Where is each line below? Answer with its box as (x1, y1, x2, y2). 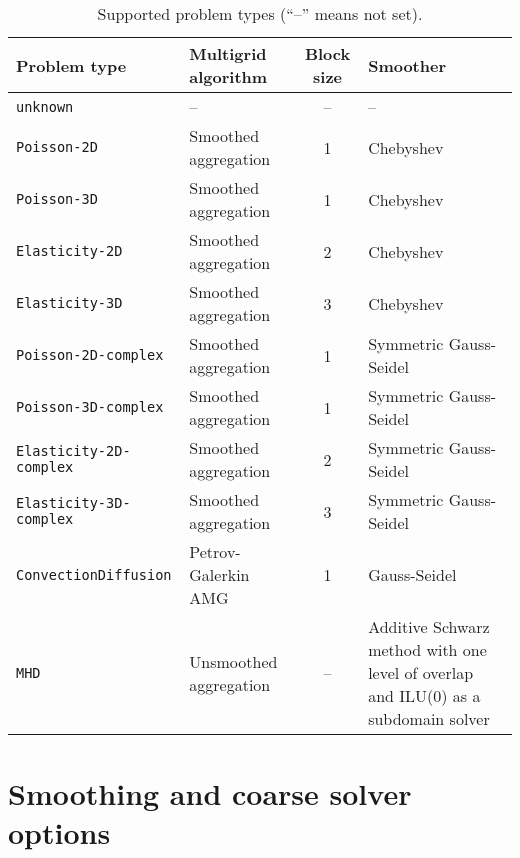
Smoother (368, 53, 447, 77)
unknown (16, 98, 74, 115)
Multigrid (189, 42, 267, 65)
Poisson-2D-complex (16, 347, 164, 363)
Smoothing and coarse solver (8, 773, 412, 814)
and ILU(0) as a (368, 684, 481, 707)
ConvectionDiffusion (16, 566, 172, 583)
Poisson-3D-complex (16, 399, 164, 415)
